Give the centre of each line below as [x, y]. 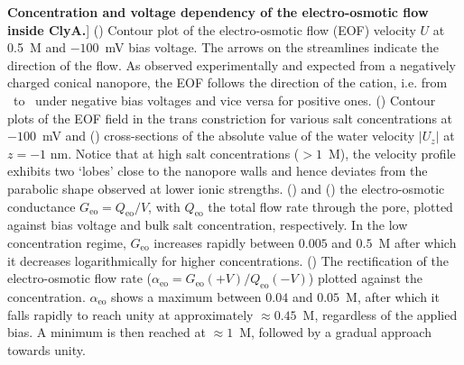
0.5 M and [37, 47]
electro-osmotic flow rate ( [79, 278]
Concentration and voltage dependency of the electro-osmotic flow [218, 12]
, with [164, 206]
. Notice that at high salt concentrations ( [184, 153]
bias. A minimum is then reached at [107, 332]
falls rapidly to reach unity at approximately [130, 314]
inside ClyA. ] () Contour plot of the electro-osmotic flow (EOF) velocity [212, 29]
